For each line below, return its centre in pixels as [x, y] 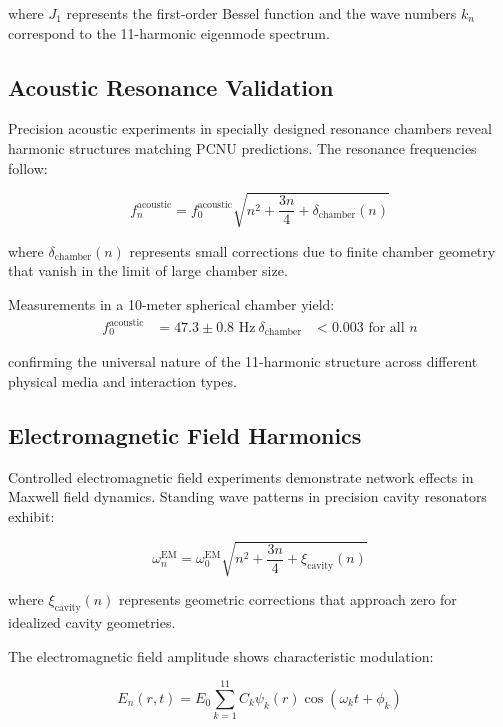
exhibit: [31, 516]
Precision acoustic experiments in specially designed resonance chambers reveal [250, 128]
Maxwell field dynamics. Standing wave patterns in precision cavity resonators [247, 496]
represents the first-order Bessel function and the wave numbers [261, 13]
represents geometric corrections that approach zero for [288, 599]
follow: [28, 167]
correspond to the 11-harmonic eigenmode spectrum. [169, 32]
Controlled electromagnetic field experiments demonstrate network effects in [241, 476]
